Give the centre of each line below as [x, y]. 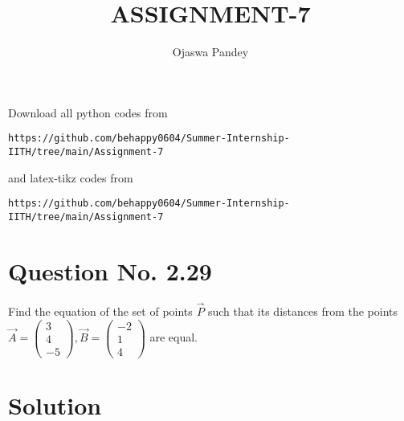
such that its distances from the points [303, 311]
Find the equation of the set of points [100, 311]
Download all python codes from [88, 112]
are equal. [174, 337]
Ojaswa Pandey [210, 52]
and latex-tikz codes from [71, 177]
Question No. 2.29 [110, 270]
